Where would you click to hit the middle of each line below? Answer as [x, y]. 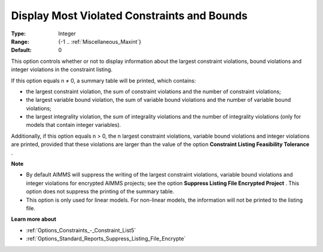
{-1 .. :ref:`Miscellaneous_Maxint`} [100, 41]
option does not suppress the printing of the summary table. [100, 192]
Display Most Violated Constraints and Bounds [129, 16]
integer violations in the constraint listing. [62, 69]
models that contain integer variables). [74, 125]
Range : [20, 41]
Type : [19, 34]
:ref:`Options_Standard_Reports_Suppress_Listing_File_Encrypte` [106, 239]
